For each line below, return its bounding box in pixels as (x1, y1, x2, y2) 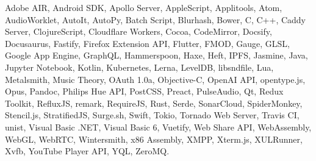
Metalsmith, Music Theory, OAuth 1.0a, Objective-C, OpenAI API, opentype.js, (5, 73, 306, 85)
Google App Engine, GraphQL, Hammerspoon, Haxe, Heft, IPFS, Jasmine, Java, (5, 49, 308, 62)
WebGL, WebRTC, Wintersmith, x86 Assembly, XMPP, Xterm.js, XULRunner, (5, 132, 303, 145)
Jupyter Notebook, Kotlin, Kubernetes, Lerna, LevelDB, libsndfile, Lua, (5, 60, 274, 73)
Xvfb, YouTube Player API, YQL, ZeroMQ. (5, 145, 170, 157)
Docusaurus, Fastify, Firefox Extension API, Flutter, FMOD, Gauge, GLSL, (5, 37, 290, 49)
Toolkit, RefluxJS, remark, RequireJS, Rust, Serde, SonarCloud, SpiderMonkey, (5, 96, 303, 109)
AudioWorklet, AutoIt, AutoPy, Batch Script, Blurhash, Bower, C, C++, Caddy (5, 13, 306, 26)
